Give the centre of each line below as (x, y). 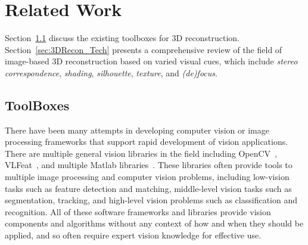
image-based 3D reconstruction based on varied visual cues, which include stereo (151, 61)
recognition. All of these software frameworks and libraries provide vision (138, 211)
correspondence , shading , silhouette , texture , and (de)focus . (111, 72)
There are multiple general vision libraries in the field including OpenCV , (141, 153)
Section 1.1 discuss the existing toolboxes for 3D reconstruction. (122, 38)
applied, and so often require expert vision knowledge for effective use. (133, 235)
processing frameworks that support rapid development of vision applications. (147, 142)
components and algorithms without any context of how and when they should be (154, 223)
